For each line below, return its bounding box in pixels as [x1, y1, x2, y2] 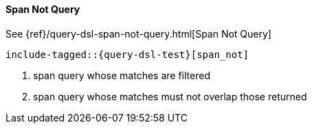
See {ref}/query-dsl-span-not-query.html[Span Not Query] [5, 27, 271, 40]
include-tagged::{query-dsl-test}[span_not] [5, 48, 249, 60]
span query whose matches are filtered [33, 69, 210, 81]
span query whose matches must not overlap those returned [33, 90, 307, 102]
